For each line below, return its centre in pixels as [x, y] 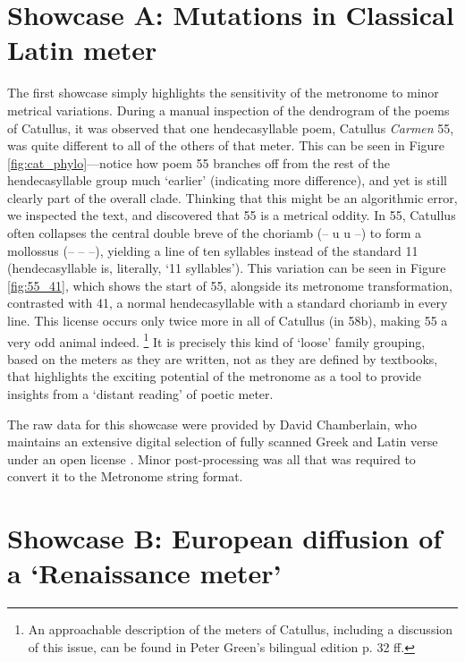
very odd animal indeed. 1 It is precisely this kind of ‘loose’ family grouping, [216, 340]
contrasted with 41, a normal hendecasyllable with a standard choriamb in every [228, 303]
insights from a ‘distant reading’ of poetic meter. [140, 394]
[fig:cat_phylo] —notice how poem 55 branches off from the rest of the [199, 162]
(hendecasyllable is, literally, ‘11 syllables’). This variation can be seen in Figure [227, 268]
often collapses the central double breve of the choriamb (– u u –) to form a [215, 233]
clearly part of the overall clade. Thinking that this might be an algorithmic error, [232, 197]
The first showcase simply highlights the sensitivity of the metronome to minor [223, 93]
